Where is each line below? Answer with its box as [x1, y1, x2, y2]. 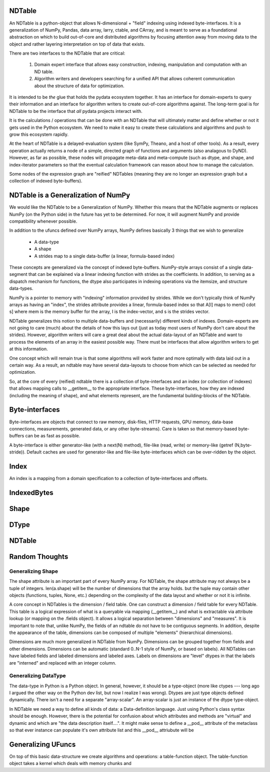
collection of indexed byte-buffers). [9, 178, 82, 184]
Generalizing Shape [9, 567, 58, 574]
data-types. [9, 285, 33, 291]
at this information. [9, 346, 48, 352]
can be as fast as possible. [25, 433, 80, 439]
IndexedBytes [9, 488, 53, 497]
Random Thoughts [9, 552, 68, 561]
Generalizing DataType [9, 672, 66, 679]
